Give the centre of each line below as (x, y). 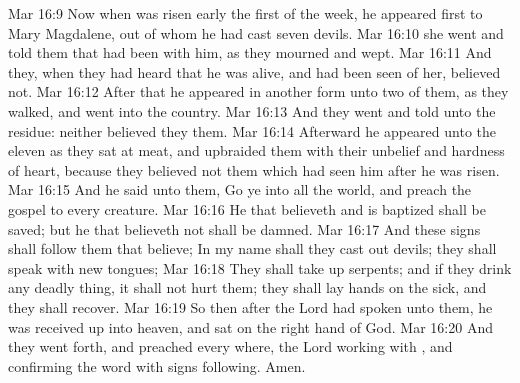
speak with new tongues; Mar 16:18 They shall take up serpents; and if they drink (260, 267)
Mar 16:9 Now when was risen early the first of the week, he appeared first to (245, 13)
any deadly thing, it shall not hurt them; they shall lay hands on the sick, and (247, 287)
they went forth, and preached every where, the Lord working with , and (230, 346)
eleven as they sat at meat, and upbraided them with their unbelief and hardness (256, 150)
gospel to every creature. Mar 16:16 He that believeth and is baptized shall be (247, 208)
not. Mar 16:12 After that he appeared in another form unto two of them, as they (258, 91)
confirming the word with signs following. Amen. (157, 365)
